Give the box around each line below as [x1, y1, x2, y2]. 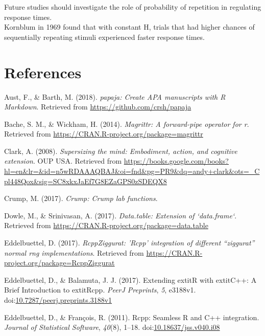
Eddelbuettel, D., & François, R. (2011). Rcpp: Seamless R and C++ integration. [4, 311, 259, 322]
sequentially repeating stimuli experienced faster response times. [4, 31, 205, 42]
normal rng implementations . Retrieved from [4, 247, 144, 258]
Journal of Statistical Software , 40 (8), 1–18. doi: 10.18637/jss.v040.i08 [4, 322, 220, 332]
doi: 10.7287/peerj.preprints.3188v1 [4, 295, 112, 305]
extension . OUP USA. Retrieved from [4, 155, 122, 166]
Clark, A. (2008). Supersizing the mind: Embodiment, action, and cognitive [4, 145, 237, 156]
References [4, 61, 82, 82]
